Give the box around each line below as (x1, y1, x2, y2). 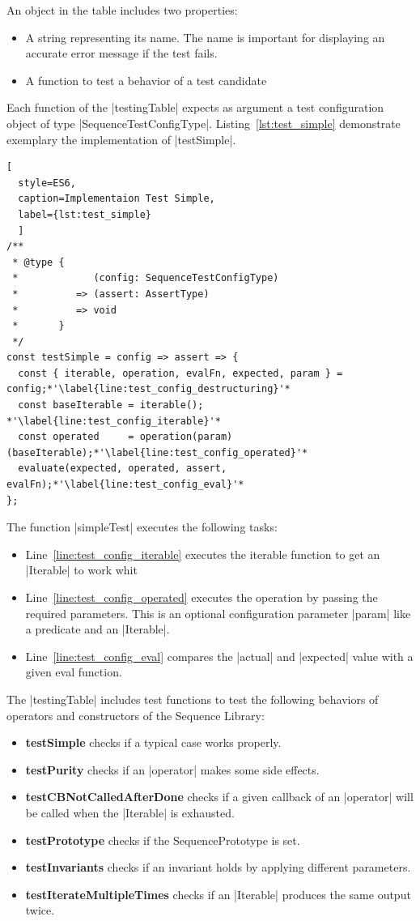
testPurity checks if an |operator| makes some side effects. (25, 761, 320, 778)
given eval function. (25, 663, 122, 680)
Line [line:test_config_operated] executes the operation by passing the (25, 589, 378, 605)
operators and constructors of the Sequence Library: (6, 706, 265, 723)
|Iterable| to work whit (25, 561, 138, 578)
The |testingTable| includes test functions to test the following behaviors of (6, 690, 379, 707)
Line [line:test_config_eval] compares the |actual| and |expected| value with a (25, 647, 414, 664)
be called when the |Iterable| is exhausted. (25, 804, 235, 821)
